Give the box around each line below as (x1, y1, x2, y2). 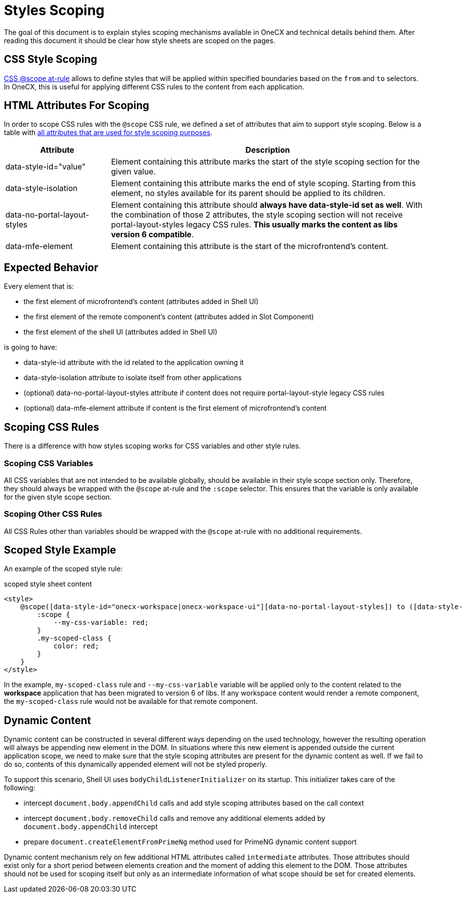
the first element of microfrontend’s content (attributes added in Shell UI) (24, 297, 258, 306)
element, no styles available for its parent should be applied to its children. (111, 188, 386, 198)
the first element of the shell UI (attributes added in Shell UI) (24, 328, 218, 336)
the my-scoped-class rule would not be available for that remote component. (4, 697, 257, 706)
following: (4, 784, 35, 792)
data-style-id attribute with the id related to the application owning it (24, 358, 244, 367)
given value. (111, 167, 156, 177)
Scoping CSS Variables (4, 458, 93, 468)
